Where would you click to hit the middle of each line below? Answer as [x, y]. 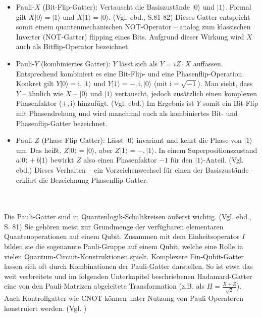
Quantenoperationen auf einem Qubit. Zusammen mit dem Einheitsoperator [122, 236]
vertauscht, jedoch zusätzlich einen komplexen [186, 93]
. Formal [238, 7]
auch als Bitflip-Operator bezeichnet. [73, 46]
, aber [103, 150]
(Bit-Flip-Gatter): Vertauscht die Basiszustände [116, 7]
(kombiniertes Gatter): [75, 63]
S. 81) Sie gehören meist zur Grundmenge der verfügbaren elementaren [114, 226]
